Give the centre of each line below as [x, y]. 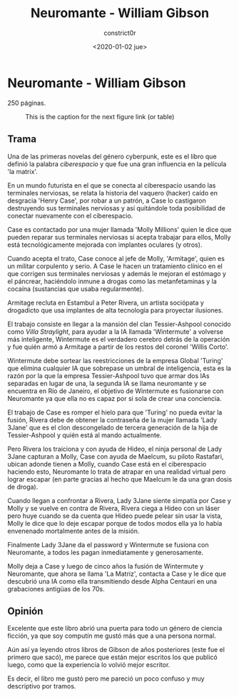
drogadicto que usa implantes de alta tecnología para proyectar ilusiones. [115, 310]
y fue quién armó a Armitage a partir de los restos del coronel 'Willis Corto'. [118, 347]
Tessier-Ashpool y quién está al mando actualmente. [85, 435]
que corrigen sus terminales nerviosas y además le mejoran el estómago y [117, 273]
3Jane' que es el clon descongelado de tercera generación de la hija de [113, 427]
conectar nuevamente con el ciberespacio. [70, 215]
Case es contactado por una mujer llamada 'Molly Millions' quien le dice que [119, 229]
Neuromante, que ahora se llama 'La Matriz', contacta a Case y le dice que [117, 574]
